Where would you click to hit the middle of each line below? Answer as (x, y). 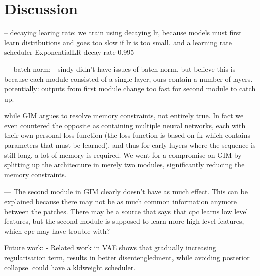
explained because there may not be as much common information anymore (121, 201)
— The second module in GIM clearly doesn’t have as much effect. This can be (126, 191)
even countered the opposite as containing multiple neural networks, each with (125, 125)
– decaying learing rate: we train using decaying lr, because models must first (123, 32)
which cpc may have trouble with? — (62, 231)
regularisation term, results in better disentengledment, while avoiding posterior (127, 257)
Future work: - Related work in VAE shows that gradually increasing (110, 248)
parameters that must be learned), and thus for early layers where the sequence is (130, 145)
